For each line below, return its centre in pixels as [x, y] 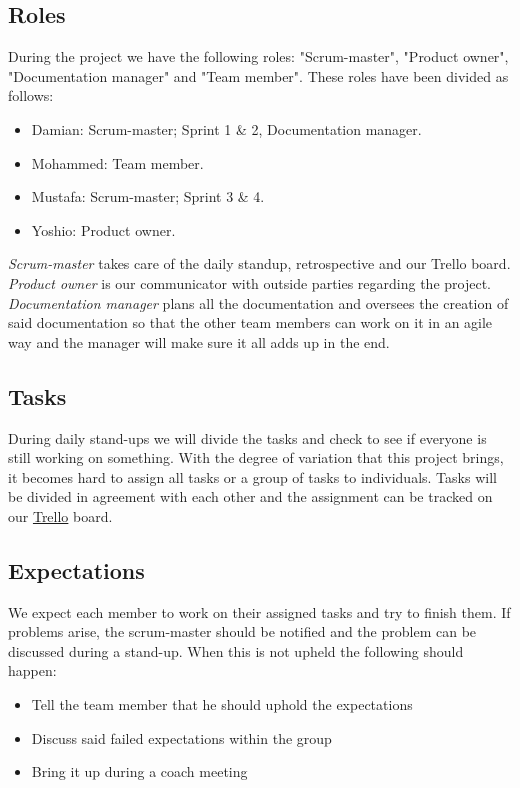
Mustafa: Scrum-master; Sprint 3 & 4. [148, 196]
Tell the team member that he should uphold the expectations [222, 704]
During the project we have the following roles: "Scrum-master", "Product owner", [258, 56]
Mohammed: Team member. [117, 162]
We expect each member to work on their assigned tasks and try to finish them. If [259, 611]
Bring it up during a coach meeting [139, 771]
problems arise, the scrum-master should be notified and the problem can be [242, 631]
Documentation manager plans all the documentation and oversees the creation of [258, 302]
